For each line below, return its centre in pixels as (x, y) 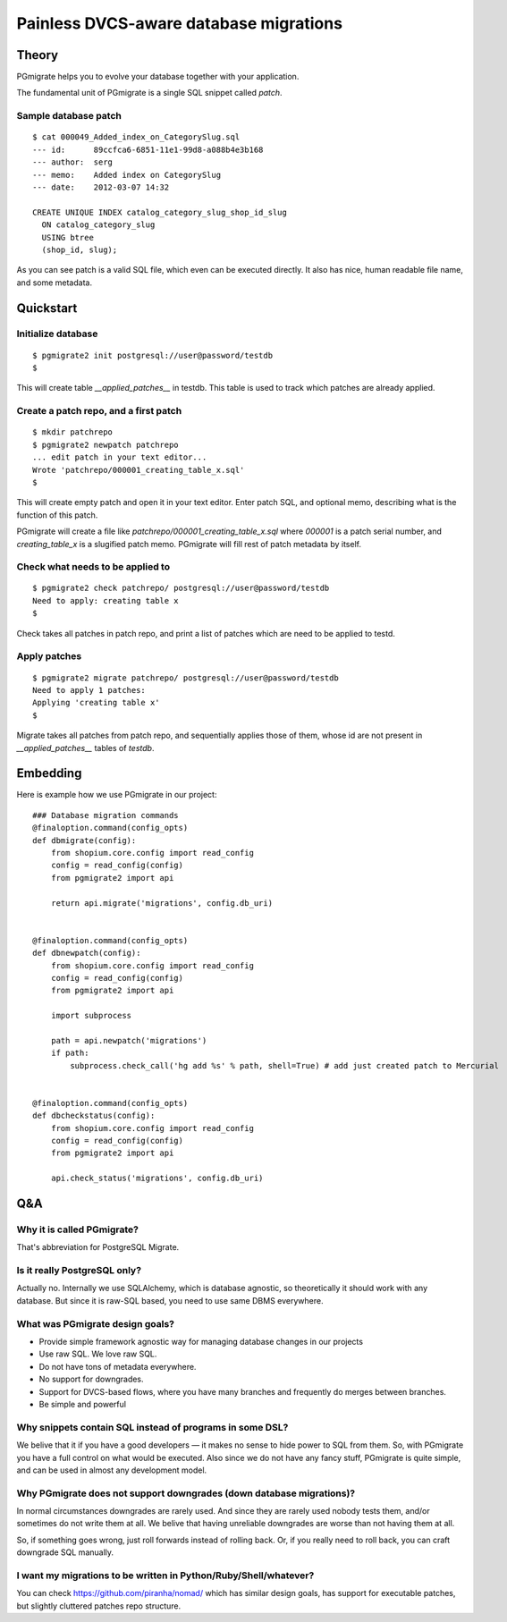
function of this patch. (57, 515)
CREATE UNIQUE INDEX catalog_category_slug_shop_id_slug (160, 212)
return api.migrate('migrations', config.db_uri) (161, 903)
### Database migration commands (106, 815)
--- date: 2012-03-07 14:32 (101, 187)
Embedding (49, 773)
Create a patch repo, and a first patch (99, 411)
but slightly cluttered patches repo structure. (99, 1606)
